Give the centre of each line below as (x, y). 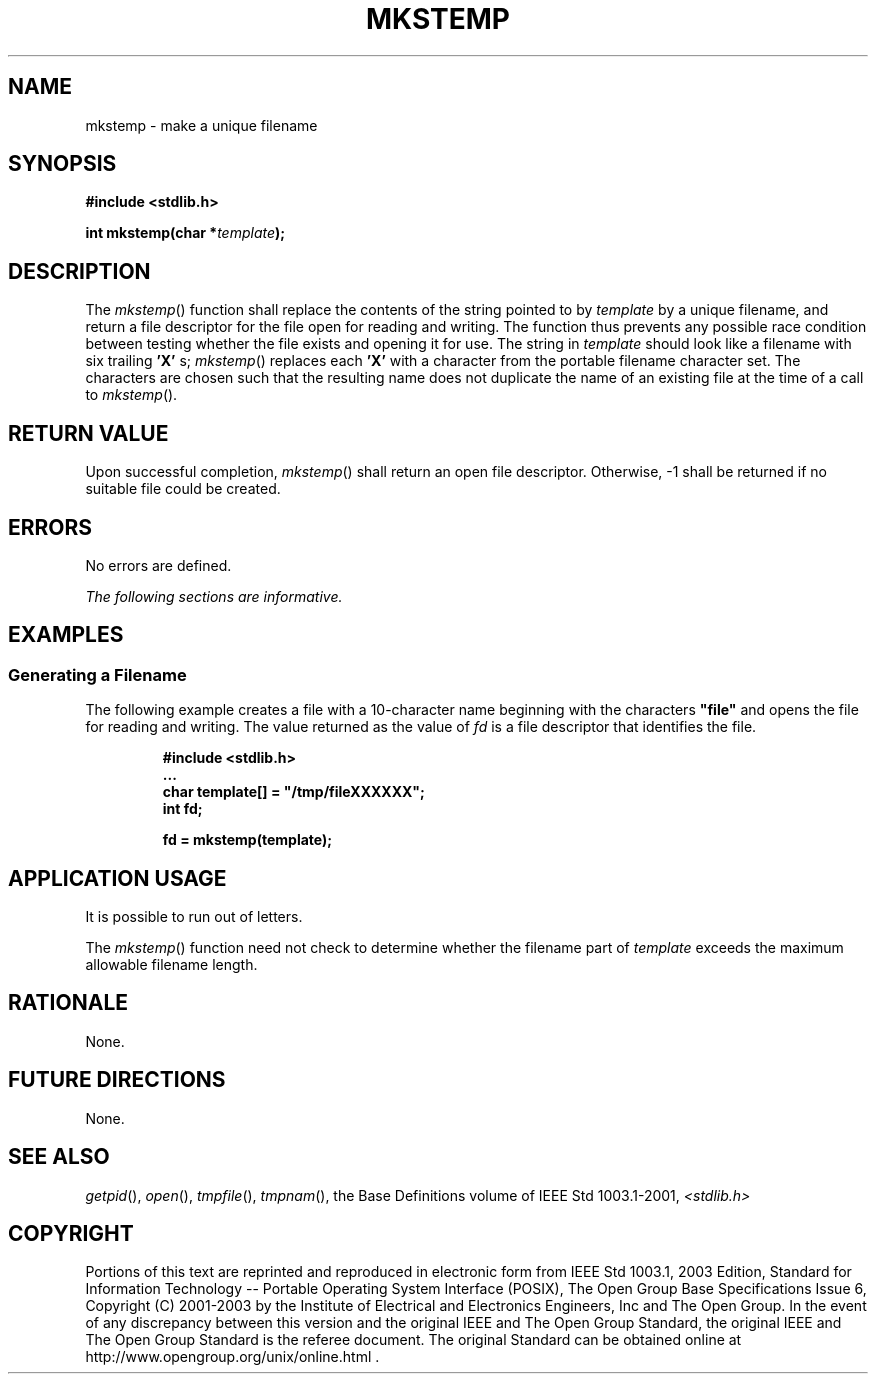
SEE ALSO (59, 1157)
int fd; (182, 809)
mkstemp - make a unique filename (201, 125)
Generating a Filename (97, 674)
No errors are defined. (158, 565)
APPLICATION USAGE (117, 878)
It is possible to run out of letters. (194, 917)
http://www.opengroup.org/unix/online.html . (232, 1357)
